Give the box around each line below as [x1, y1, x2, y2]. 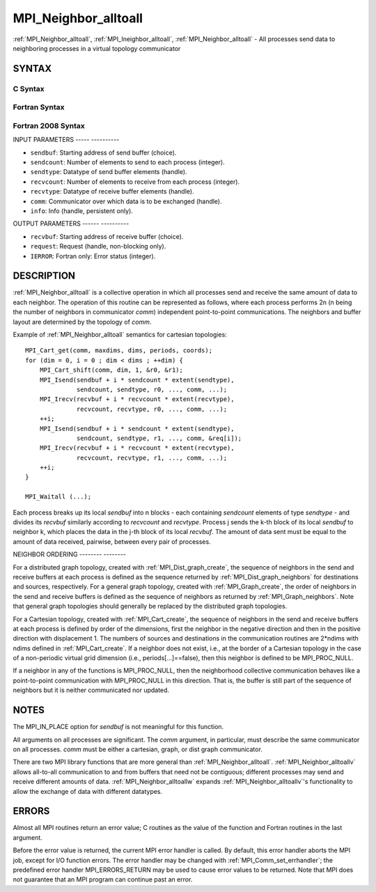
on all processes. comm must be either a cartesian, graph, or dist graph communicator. [13, 745, 263, 753]
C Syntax [13, 84, 45, 93]
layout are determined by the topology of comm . [13, 318, 152, 326]
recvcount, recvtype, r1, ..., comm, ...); [77, 453, 228, 462]
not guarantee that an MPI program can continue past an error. [13, 875, 193, 884]
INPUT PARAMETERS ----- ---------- [13, 136, 120, 144]
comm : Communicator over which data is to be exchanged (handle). [30, 197, 222, 205]
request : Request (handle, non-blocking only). [30, 242, 166, 251]
